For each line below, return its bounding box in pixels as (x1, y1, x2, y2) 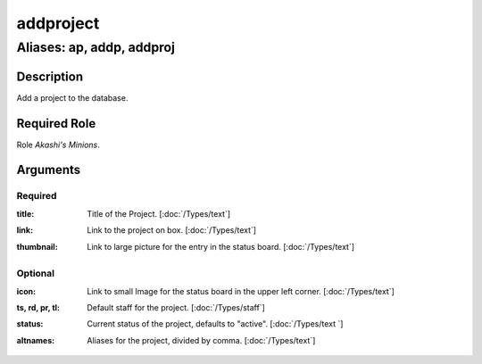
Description (16, 69, 84, 84)
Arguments (16, 162, 81, 178)
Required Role (16, 116, 96, 131)
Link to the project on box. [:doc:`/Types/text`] (87, 225, 257, 236)
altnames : (16, 335, 55, 345)
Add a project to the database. (16, 92, 129, 103)
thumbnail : (16, 241, 58, 252)
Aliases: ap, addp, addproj (16, 39, 176, 55)
